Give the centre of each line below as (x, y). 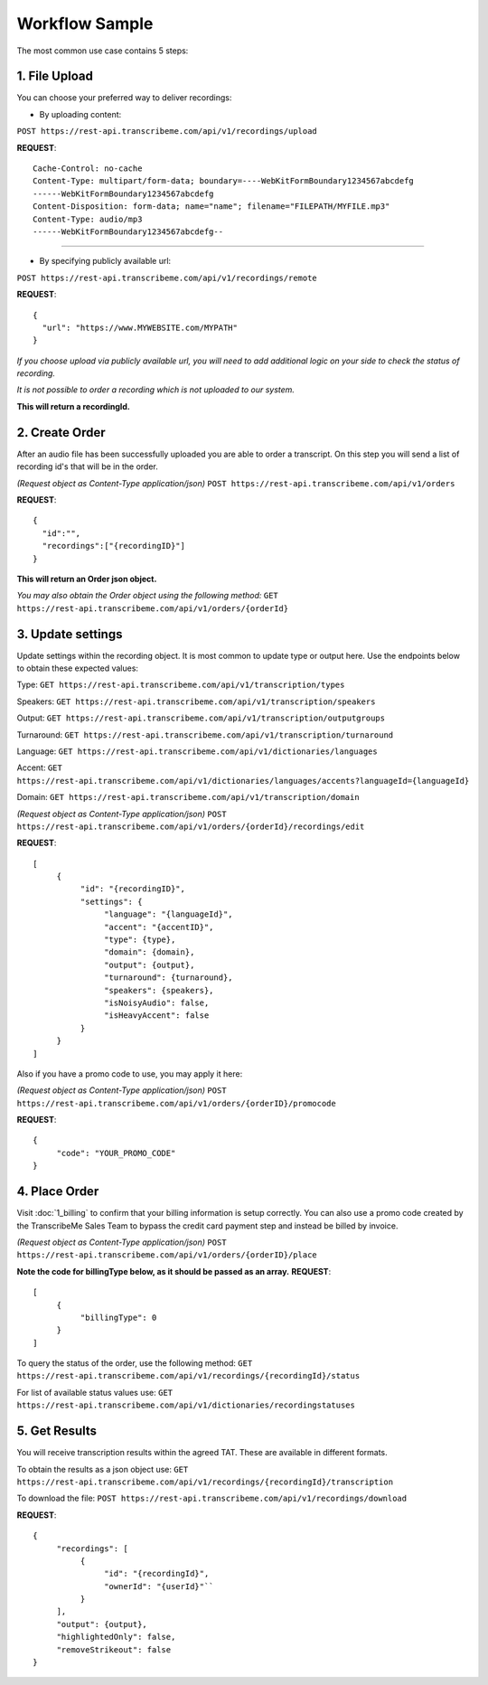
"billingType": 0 (118, 1317)
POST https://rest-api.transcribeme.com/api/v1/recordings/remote (167, 278)
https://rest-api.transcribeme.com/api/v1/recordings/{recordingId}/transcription (205, 1482)
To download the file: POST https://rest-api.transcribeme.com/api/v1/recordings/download (211, 1498)
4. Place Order (58, 1192)
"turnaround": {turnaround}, (169, 978)
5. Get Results (57, 1431)
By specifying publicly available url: (105, 261)
